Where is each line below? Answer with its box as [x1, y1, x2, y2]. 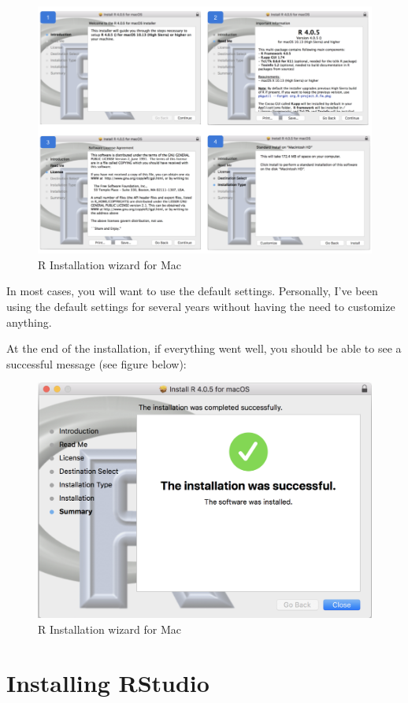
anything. [6, 313, 52, 330]
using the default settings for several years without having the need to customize [6, 298, 395, 314]
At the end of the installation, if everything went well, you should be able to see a [6, 340, 402, 357]
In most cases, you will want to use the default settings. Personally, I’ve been [6, 283, 378, 299]
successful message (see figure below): [6, 355, 187, 372]
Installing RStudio [6, 667, 210, 699]
